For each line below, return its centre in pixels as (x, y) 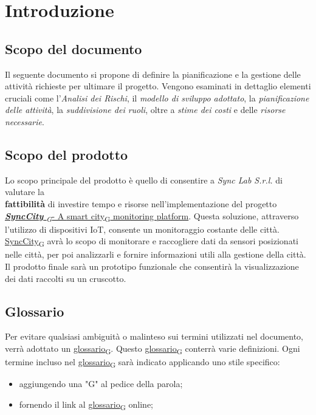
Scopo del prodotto (67, 154)
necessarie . (25, 121)
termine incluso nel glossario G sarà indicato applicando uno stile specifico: (143, 362)
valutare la (25, 192)
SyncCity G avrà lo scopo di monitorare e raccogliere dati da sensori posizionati (152, 242)
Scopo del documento (74, 48)
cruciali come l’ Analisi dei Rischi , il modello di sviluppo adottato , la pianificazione (157, 98)
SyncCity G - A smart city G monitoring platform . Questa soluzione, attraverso (152, 216)
